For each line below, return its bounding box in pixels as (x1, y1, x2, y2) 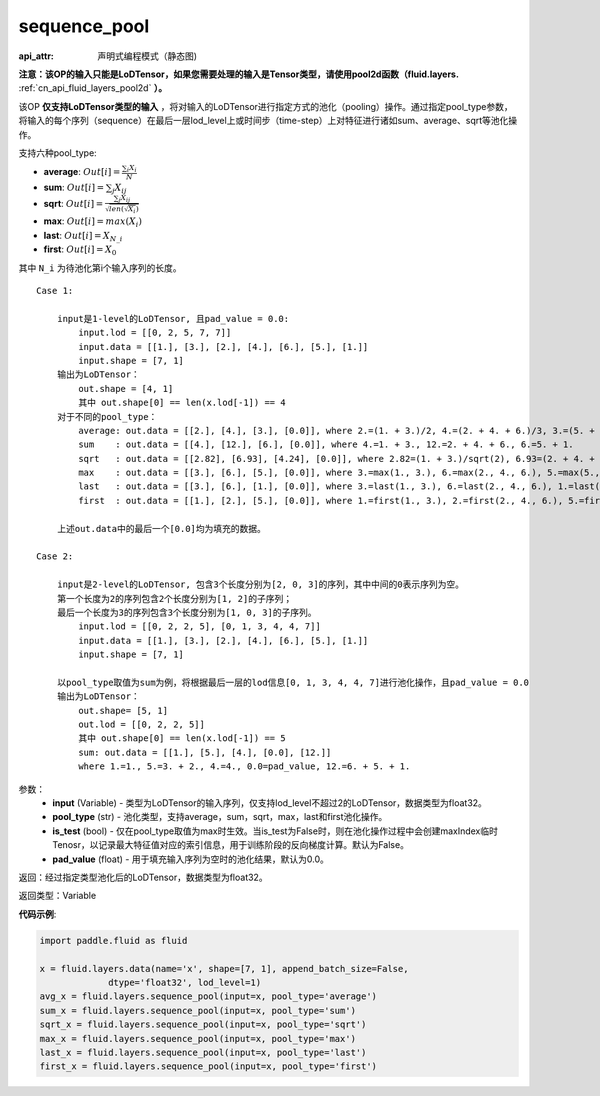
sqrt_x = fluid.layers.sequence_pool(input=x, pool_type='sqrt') (39, 1019, 367, 1030)
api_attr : (18, 50, 55, 62)
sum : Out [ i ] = (43, 181, 105, 193)
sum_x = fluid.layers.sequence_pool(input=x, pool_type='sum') (39, 1005, 357, 1016)
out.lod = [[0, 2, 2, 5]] (78, 719, 205, 730)
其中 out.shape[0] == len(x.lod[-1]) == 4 (78, 397, 286, 409)
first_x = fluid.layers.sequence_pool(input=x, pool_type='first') (39, 1061, 378, 1072)
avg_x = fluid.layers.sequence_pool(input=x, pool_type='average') (39, 991, 378, 1002)
